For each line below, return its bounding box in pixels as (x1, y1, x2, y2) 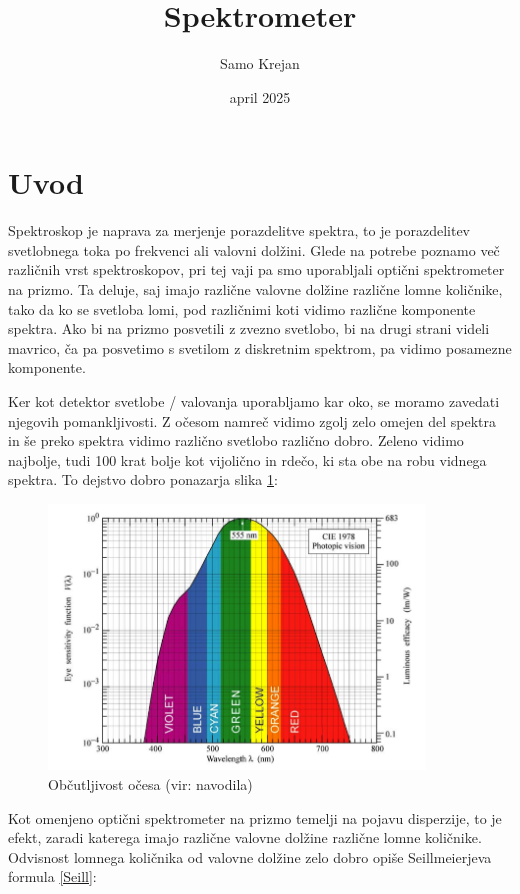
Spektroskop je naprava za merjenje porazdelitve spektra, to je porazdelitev (8, 220, 471, 241)
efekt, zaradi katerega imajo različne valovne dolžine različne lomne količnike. (8, 827, 482, 848)
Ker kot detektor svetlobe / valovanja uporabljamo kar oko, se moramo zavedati (8, 391, 500, 411)
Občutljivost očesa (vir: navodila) (48, 773, 253, 794)
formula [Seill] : (8, 866, 97, 887)
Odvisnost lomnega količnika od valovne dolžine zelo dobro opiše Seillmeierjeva (8, 846, 492, 867)
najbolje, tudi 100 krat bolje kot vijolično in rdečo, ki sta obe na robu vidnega (8, 449, 487, 470)
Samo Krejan (220, 53, 300, 74)
